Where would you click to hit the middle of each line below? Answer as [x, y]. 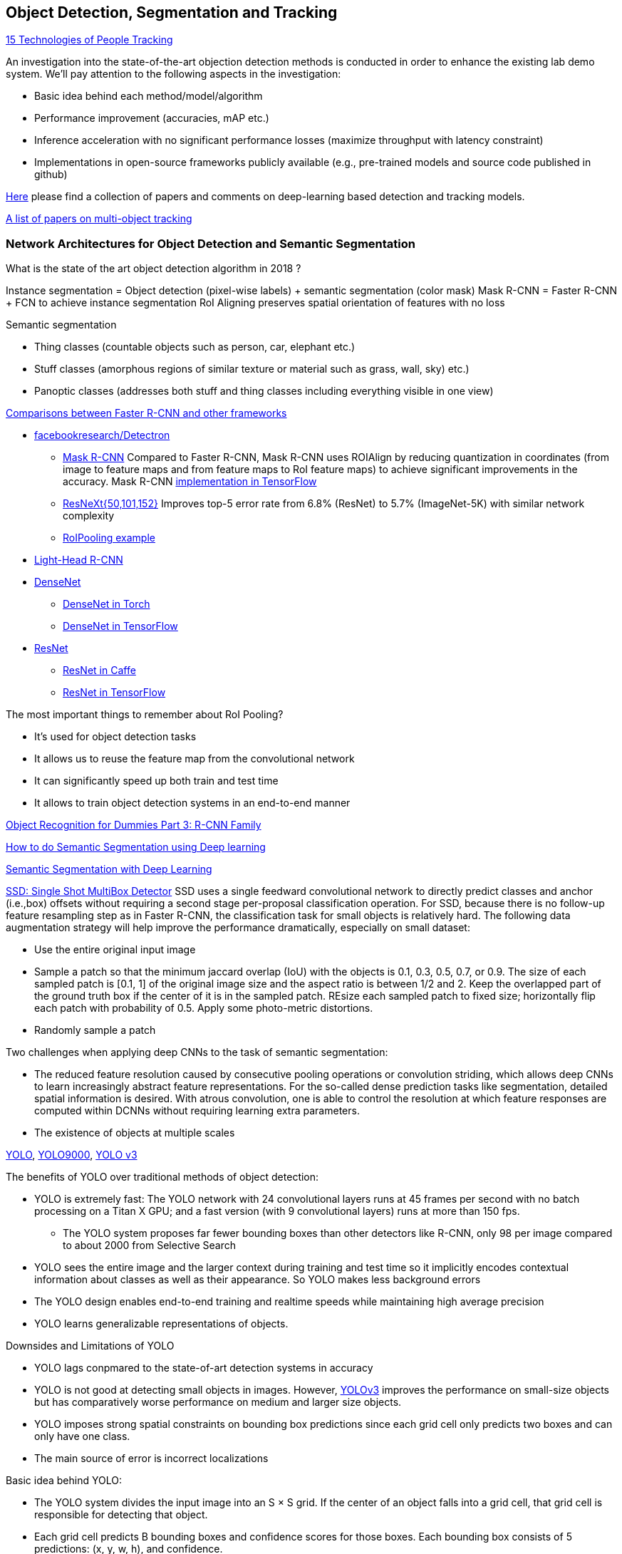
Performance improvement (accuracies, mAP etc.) [152, 118]
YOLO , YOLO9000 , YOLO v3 [72, 1155]
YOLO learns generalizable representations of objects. [161, 1324]
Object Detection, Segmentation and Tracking [172, 12]
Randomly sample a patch [95, 1030]
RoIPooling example [109, 538]
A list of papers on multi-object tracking [99, 219]
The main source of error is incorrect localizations [151, 1459]
